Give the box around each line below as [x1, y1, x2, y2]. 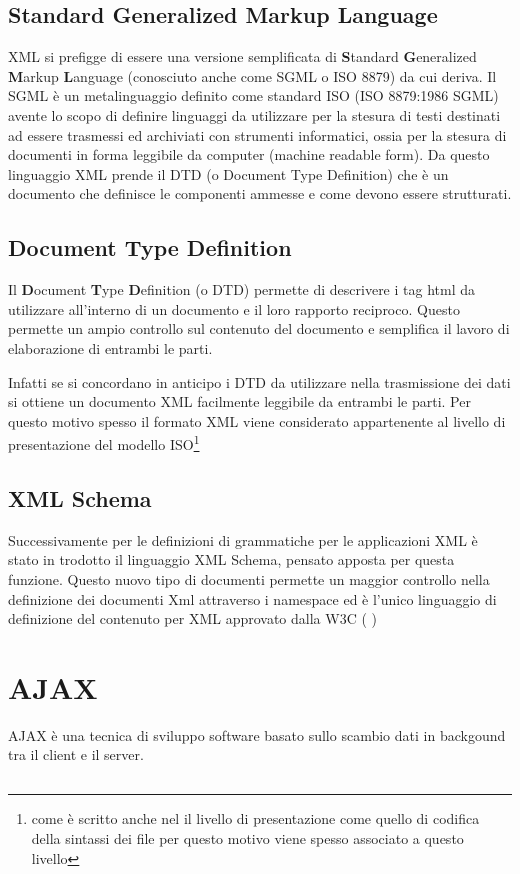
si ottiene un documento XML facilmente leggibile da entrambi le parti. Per [8, 391, 471, 412]
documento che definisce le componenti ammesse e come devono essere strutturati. [8, 183, 512, 204]
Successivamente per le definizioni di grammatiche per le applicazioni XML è [8, 529, 478, 550]
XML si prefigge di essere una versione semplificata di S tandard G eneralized [8, 46, 477, 67]
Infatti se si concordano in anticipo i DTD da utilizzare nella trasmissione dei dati [8, 371, 511, 392]
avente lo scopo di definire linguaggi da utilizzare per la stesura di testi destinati [8, 104, 501, 125]
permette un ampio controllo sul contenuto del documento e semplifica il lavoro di [8, 318, 510, 339]
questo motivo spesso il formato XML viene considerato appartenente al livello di [8, 410, 506, 431]
